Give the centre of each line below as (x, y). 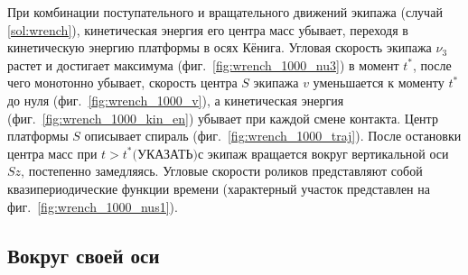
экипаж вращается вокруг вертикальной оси (328, 153)
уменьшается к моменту (379, 82)
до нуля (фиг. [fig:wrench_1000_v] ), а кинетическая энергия (176, 100)
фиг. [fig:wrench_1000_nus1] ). (93, 206)
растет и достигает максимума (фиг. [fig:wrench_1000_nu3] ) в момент (203, 64)
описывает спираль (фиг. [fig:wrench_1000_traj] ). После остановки (273, 136)
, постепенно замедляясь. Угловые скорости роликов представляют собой (222, 171)
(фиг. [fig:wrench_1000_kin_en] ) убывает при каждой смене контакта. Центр (223, 118)
